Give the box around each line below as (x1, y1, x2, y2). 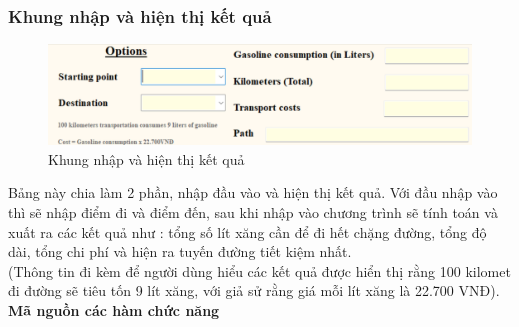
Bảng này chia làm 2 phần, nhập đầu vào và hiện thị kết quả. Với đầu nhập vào (8, 182, 498, 203)
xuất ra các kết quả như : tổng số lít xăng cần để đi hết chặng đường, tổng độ (8, 221, 487, 242)
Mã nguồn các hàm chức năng (8, 300, 220, 320)
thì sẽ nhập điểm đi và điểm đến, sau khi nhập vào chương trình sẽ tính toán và (8, 202, 498, 223)
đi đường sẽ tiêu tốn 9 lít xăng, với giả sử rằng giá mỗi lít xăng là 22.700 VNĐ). (8, 280, 500, 301)
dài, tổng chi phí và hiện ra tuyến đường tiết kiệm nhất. (8, 241, 352, 262)
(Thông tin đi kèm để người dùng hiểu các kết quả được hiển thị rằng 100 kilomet (8, 260, 511, 281)
